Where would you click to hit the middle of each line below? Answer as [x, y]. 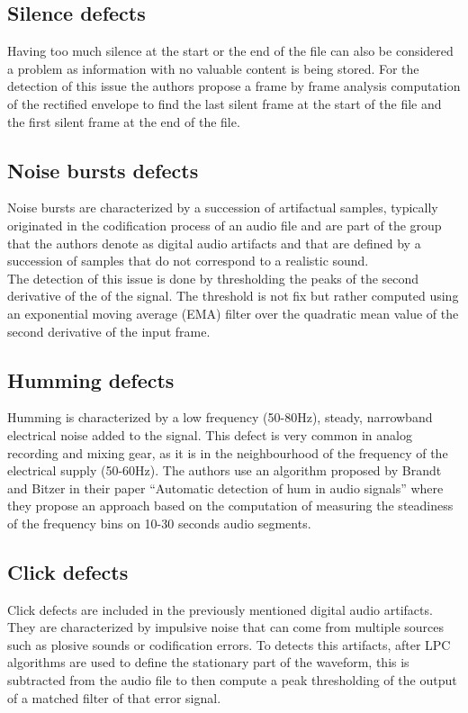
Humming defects [91, 379]
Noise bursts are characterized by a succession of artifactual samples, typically [223, 208]
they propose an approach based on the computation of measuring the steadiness [230, 505]
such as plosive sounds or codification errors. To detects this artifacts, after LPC [229, 644]
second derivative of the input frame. [109, 331]
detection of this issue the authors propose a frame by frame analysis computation [234, 86]
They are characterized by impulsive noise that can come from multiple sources [226, 627]
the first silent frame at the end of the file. [124, 121]
